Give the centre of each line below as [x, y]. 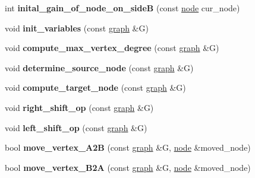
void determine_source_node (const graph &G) [99, 67]
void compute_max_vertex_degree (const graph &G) [112, 48]
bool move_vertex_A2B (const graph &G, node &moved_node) [128, 147]
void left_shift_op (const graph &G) [76, 127]
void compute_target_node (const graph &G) [95, 88]
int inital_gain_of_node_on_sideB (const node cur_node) [122, 8]
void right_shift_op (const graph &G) [79, 107]
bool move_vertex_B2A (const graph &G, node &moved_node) [128, 167]
